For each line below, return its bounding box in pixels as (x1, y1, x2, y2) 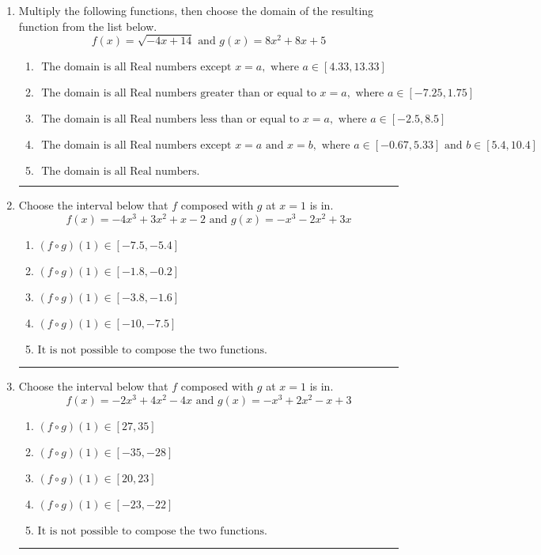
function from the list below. (18, 17, 157, 34)
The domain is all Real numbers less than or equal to (41, 114, 300, 126)
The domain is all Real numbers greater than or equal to (41, 88, 316, 100)
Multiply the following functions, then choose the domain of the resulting (18, 2, 374, 18)
